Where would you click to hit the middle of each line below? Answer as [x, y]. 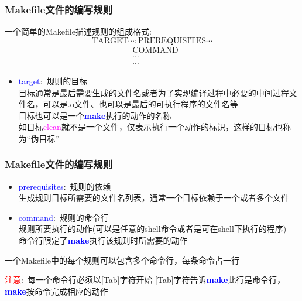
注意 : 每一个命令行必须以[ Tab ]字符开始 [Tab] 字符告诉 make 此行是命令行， [145, 280]
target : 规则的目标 [53, 81]
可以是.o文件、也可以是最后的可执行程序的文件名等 [140, 104]
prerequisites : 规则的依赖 [65, 186]
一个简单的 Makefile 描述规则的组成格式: [78, 31]
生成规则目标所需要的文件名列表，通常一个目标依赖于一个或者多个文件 [154, 198]
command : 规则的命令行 [64, 217]
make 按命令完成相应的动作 [56, 291]
